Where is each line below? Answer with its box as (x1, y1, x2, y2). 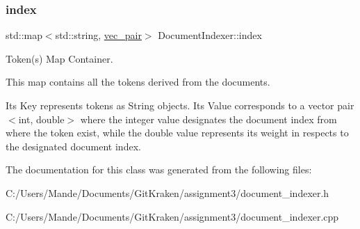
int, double (18, 111, 65, 126)
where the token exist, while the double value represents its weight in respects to (6, 125, 349, 140)
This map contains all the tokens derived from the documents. (6, 74, 270, 89)
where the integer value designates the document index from (80, 111, 337, 126)
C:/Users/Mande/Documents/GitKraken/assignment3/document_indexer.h (6, 185, 329, 200)
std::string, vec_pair (55, 28, 142, 42)
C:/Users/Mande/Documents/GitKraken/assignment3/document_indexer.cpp (6, 209, 339, 223)
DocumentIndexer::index (158, 28, 262, 42)
